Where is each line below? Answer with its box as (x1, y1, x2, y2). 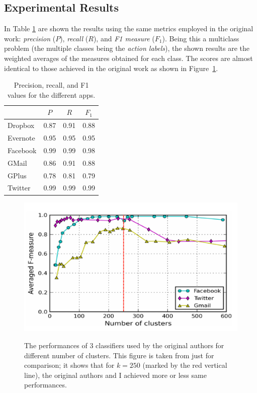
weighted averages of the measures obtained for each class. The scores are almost (4, 52, 253, 63)
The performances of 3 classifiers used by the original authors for (24, 340, 224, 350)
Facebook (8, 145, 37, 155)
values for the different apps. (7, 89, 96, 100)
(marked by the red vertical (142, 360, 227, 370)
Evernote (8, 133, 35, 143)
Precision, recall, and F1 (14, 80, 89, 90)
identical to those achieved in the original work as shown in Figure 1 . (4, 62, 218, 73)
